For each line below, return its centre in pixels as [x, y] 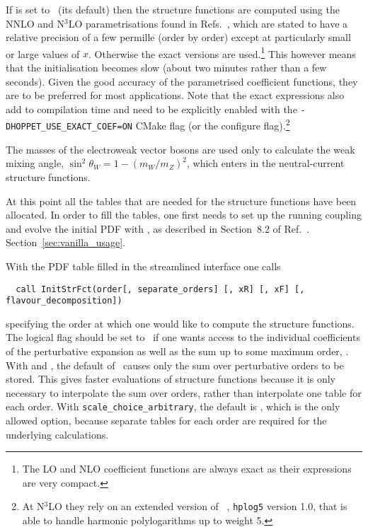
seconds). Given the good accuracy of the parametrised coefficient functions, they [182, 81]
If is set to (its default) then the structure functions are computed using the [173, 9]
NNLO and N [35, 23]
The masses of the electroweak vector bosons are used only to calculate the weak [180, 149]
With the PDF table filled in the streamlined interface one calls [143, 266]
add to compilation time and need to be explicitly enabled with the [151, 109]
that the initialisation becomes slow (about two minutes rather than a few [166, 68]
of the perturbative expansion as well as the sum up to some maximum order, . [177, 351]
